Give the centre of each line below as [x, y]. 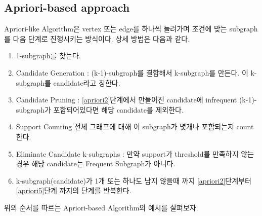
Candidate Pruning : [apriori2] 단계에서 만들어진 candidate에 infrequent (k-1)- [136, 100]
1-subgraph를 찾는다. [48, 56]
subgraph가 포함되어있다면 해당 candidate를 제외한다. [100, 109]
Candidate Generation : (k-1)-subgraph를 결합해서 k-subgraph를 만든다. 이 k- [136, 72]
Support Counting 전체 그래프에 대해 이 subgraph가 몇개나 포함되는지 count [135, 127]
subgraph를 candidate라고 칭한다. [68, 82]
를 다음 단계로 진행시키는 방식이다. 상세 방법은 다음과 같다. [97, 38]
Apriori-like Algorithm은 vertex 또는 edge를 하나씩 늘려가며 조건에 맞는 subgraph [131, 29]
